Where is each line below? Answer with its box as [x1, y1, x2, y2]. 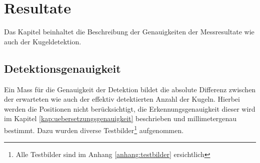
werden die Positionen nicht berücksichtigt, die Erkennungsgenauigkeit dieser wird [4, 103, 255, 114]
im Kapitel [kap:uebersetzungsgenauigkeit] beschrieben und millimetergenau [4, 113, 237, 124]
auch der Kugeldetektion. [4, 36, 81, 46]
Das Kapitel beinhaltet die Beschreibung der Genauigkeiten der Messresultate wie [4, 26, 254, 37]
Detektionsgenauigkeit [4, 60, 121, 76]
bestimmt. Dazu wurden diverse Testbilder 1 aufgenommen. [4, 123, 184, 135]
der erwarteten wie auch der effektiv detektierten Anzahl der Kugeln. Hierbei [4, 94, 240, 104]
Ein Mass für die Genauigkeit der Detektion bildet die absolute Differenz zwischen [4, 84, 256, 94]
